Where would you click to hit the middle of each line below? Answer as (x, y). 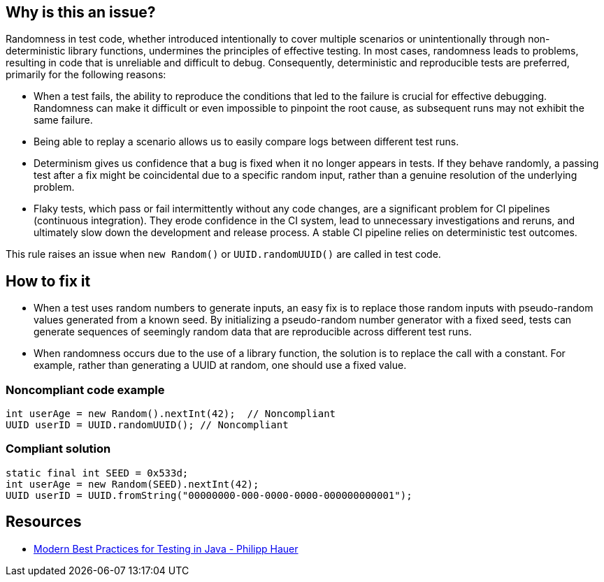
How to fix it (48, 281)
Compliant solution (58, 449)
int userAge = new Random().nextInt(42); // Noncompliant (171, 414)
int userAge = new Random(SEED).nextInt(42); (132, 484)
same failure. (63, 120)
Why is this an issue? (81, 12)
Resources (44, 522)
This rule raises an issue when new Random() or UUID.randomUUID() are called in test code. (223, 254)
